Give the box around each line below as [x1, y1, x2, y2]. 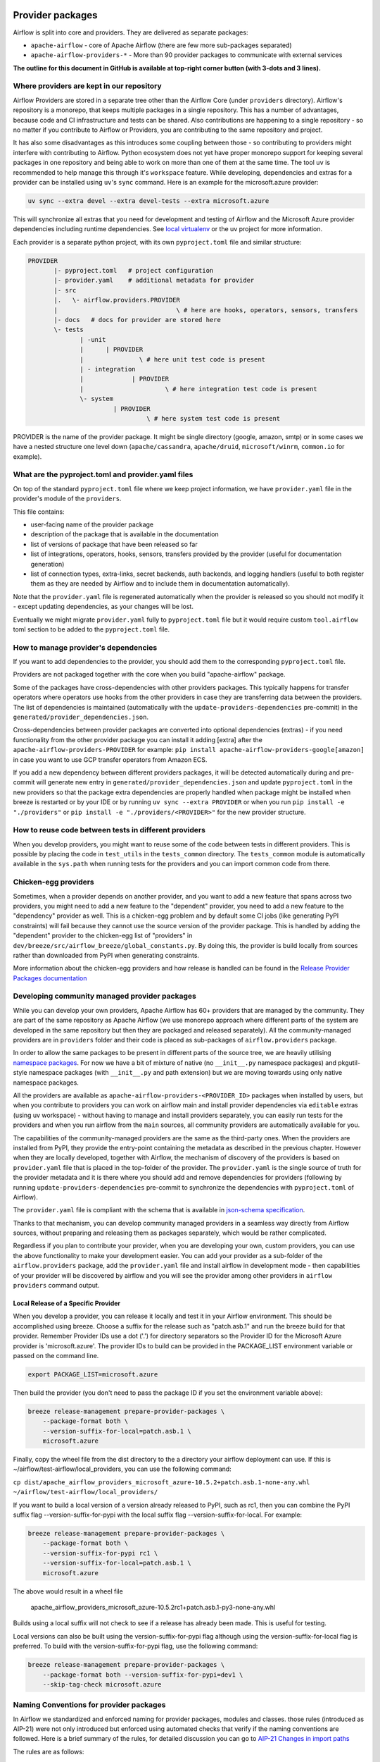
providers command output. [13, 1281, 100, 1290]
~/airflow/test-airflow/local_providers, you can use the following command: [13, 1465, 232, 1473]
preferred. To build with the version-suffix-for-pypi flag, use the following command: [13, 1642, 258, 1651]
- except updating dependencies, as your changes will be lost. [13, 603, 194, 611]
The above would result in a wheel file [13, 1587, 123, 1596]
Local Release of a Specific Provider [13, 1299, 121, 1307]
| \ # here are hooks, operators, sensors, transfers [53, 306, 358, 314]
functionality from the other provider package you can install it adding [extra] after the [13, 735, 263, 744]
